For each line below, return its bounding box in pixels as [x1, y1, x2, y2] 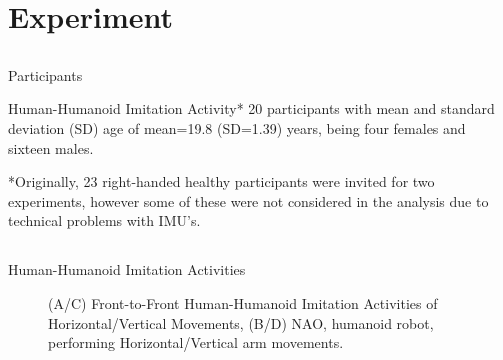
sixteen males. [8, 137, 94, 158]
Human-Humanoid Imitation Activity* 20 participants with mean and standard [8, 98, 495, 119]
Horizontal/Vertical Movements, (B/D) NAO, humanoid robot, [48, 312, 434, 333]
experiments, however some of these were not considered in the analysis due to [8, 190, 489, 211]
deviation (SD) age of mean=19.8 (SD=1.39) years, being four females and [8, 117, 466, 138]
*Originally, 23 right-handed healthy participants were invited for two [8, 171, 435, 192]
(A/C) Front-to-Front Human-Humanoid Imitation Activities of [48, 292, 438, 313]
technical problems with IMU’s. [8, 210, 201, 231]
